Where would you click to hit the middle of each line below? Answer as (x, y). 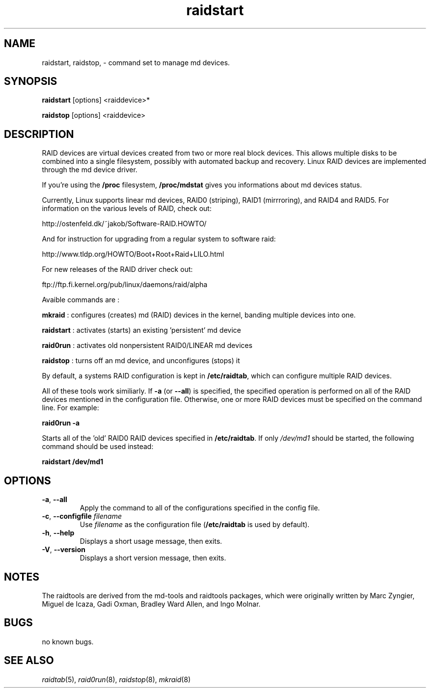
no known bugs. (68, 641)
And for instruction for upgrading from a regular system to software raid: (159, 239)
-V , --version (64, 550)
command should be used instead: (98, 447)
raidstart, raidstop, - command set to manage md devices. (136, 62)
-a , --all (54, 500)
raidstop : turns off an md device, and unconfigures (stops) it (141, 361)
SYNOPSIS (31, 81)
